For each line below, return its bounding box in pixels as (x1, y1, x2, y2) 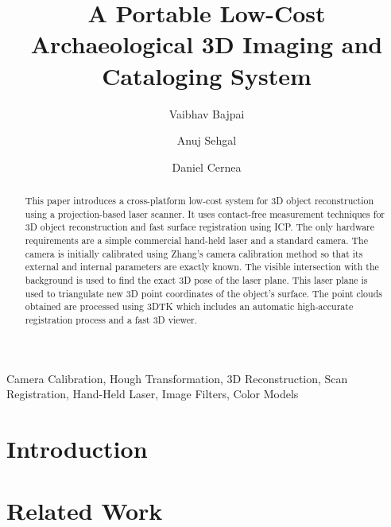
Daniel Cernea (172, 158, 242, 175)
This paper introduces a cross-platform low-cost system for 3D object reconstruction (25, 194, 374, 207)
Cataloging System (102, 59, 312, 91)
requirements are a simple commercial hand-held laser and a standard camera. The (25, 234, 368, 247)
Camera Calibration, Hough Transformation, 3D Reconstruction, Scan (6, 370, 348, 386)
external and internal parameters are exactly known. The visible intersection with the (25, 260, 379, 273)
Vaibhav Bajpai (168, 105, 245, 122)
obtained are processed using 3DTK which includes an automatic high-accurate (25, 300, 354, 313)
